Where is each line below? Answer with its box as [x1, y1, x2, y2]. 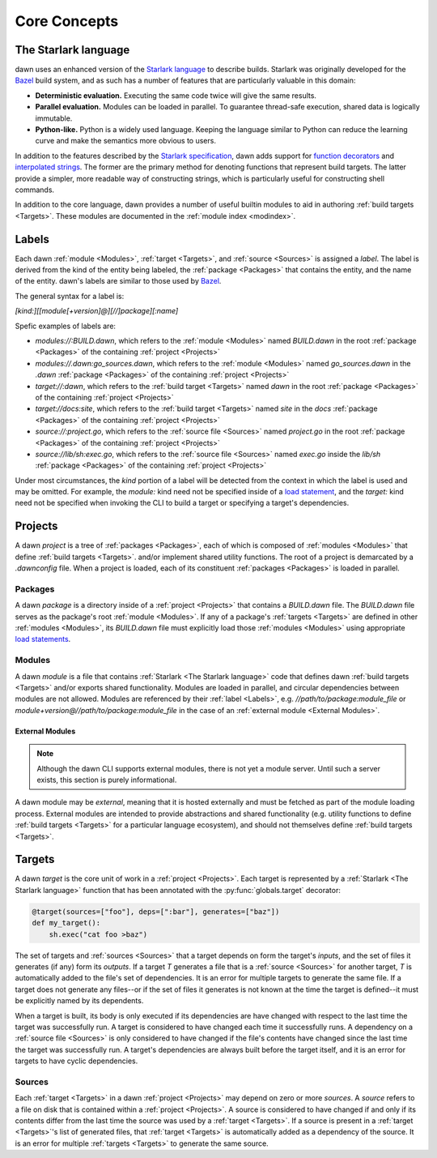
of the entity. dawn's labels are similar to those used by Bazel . [15, 276, 222, 286]
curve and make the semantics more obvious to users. [35, 136, 216, 146]
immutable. [35, 113, 73, 123]
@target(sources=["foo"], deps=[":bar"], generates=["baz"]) [32, 907, 280, 916]
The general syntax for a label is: [15, 291, 125, 301]
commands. [15, 185, 55, 194]
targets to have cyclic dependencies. [15, 1056, 138, 1066]
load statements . [15, 635, 71, 644]
